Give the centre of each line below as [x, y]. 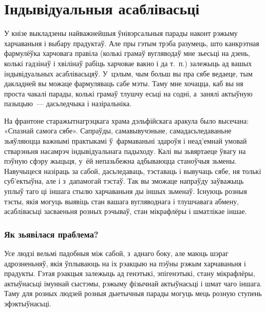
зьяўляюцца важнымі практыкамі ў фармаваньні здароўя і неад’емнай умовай [126, 141]
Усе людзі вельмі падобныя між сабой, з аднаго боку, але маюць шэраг [116, 253]
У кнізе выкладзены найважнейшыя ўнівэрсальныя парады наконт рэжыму [121, 33]
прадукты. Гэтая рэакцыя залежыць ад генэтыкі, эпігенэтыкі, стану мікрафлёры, [130, 273]
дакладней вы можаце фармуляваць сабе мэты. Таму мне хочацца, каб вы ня [124, 83]
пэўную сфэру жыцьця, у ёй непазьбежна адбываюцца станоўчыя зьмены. [120, 161]
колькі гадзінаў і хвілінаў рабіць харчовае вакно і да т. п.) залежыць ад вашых [128, 63]
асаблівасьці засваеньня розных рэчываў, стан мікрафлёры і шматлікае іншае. [126, 211]
